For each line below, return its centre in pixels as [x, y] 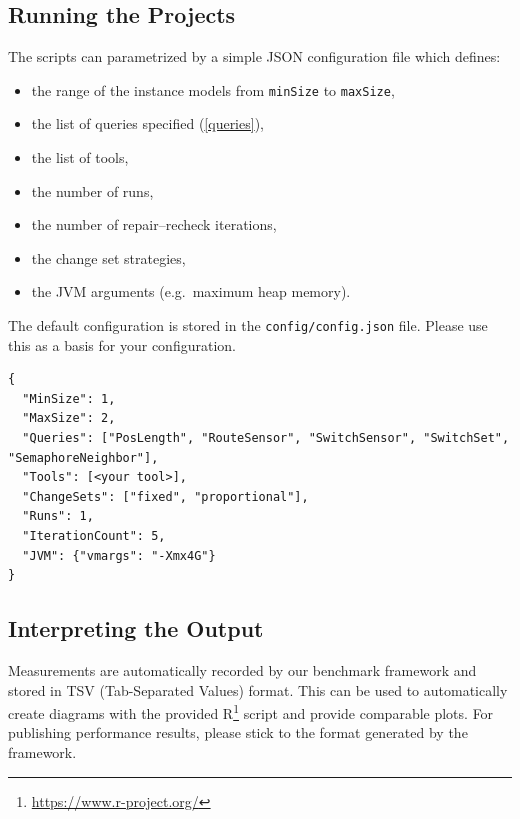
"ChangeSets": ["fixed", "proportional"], [165, 496]
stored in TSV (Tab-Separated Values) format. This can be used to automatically [258, 689]
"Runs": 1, [58, 516]
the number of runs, [92, 190]
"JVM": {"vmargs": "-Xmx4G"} [119, 555]
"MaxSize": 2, [69, 418]
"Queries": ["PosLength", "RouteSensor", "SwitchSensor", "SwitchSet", [266, 438]
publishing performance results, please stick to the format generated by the [238, 732]
